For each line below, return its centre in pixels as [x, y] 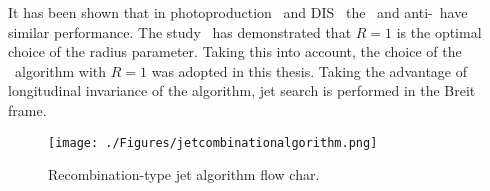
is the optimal [439, 31]
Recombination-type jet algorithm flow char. [184, 174]
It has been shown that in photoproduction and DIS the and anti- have [238, 12]
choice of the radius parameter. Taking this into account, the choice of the [235, 51]
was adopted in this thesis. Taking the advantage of [309, 70]
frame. [27, 109]
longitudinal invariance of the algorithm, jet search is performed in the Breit [242, 90]
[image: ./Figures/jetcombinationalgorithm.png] [213, 142]
